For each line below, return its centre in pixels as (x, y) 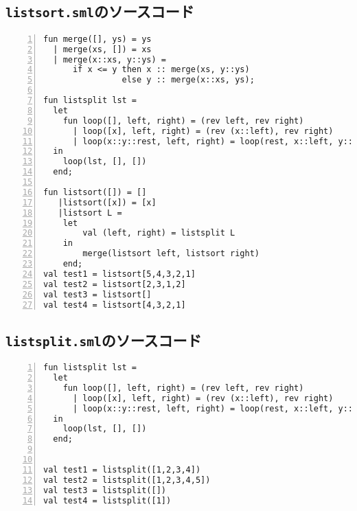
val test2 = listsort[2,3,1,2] (115, 284)
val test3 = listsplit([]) (105, 490)
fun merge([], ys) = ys (97, 39)
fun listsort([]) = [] (95, 192)
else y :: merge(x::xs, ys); (188, 80)
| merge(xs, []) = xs (102, 49)
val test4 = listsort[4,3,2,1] (115, 305)
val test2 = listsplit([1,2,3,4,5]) (127, 480)
